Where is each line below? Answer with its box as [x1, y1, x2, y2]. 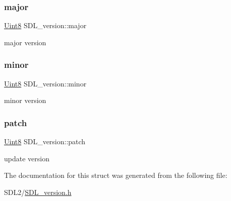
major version [4, 37, 46, 47]
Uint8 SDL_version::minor [4, 78, 87, 88]
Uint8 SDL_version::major [4, 20, 87, 31]
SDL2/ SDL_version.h [4, 186, 72, 197]
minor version [4, 95, 46, 106]
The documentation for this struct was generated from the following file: [4, 170, 227, 180]
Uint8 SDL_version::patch [4, 136, 86, 147]
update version [4, 153, 49, 163]
